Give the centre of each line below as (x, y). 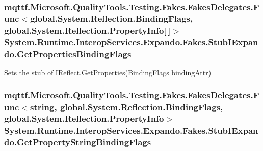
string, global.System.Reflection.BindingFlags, (126, 107)
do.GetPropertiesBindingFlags (68, 53)
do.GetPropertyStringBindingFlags (78, 142)
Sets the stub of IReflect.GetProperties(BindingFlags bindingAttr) (108, 72)
